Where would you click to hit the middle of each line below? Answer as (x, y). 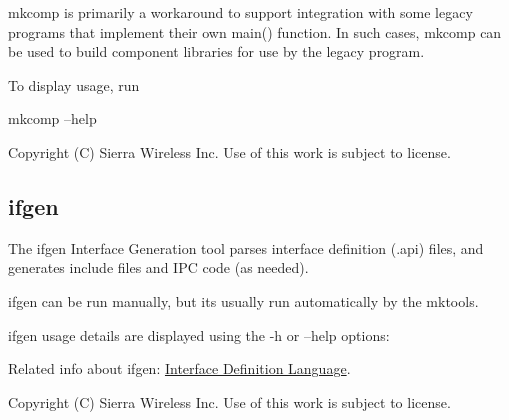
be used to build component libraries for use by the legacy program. (216, 51)
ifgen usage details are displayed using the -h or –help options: (199, 334)
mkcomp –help (52, 118)
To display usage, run (74, 84)
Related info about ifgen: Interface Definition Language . (179, 368)
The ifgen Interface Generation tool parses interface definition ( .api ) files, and (246, 247)
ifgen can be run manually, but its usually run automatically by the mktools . (243, 300)
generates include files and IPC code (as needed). (158, 267)
